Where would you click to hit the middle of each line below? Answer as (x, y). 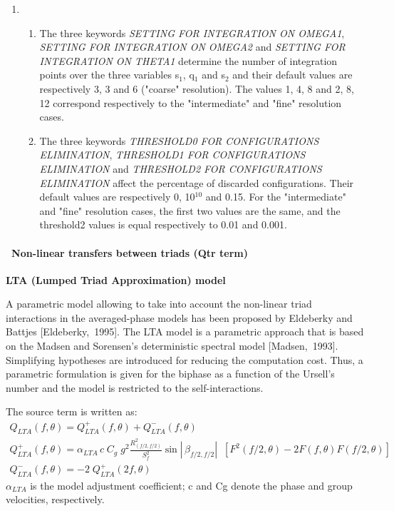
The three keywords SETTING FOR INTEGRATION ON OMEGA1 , (192, 32)
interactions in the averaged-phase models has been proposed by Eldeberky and (179, 317)
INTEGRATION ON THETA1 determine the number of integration (188, 60)
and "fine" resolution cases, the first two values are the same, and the (190, 210)
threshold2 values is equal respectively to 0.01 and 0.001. (163, 224)
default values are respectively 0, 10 (117, 197)
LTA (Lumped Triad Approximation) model (116, 279)
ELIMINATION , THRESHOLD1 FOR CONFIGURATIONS (172, 155)
